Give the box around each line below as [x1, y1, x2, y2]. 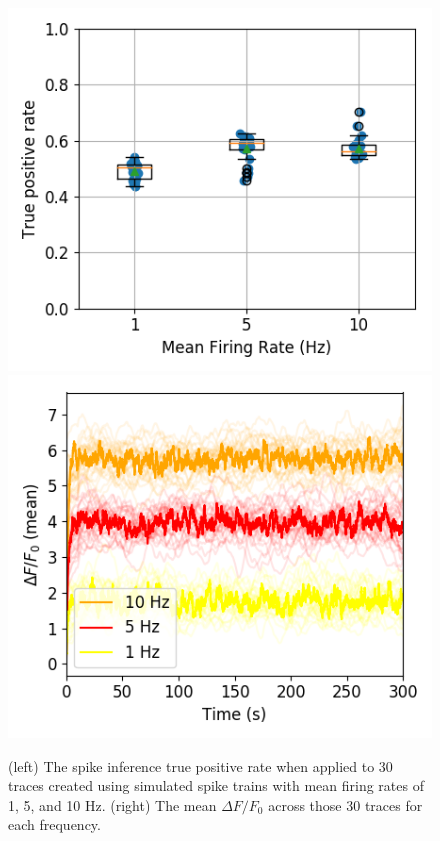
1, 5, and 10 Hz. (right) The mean [8, 794, 217, 815]
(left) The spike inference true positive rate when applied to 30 [8, 755, 393, 776]
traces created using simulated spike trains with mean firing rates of [8, 775, 424, 796]
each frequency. [8, 814, 101, 835]
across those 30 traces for [268, 794, 423, 815]
